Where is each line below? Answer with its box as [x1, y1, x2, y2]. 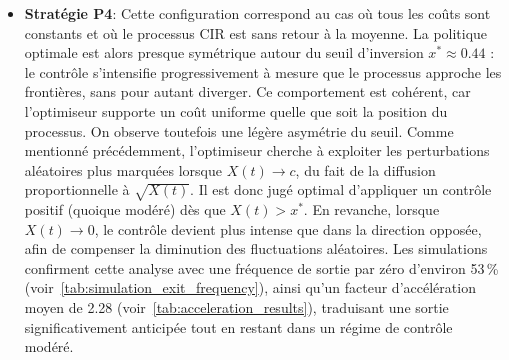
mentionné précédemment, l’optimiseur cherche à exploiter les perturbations [24, 140, 490, 161]
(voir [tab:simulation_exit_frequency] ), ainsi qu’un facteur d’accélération [24, 277, 476, 298]
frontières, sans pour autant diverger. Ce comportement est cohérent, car [24, 81, 471, 102]
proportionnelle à [24, 179, 130, 200]
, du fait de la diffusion [295, 159, 436, 180]
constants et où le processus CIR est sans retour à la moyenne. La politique [24, 22, 488, 43]
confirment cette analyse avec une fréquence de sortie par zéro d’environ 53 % [24, 257, 499, 278]
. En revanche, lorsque [303, 199, 440, 220]
